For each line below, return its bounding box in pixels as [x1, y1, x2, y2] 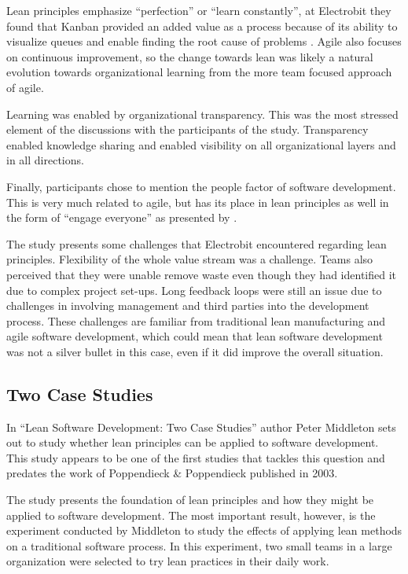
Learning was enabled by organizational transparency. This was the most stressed [6, 105, 399, 122]
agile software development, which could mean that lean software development [6, 328, 383, 344]
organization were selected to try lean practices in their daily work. [6, 553, 329, 569]
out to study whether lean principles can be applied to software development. [6, 434, 379, 451]
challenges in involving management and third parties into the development [6, 297, 369, 314]
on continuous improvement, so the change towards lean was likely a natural [6, 48, 373, 64]
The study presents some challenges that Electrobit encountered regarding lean [6, 235, 387, 252]
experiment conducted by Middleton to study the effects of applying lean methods [6, 522, 402, 539]
